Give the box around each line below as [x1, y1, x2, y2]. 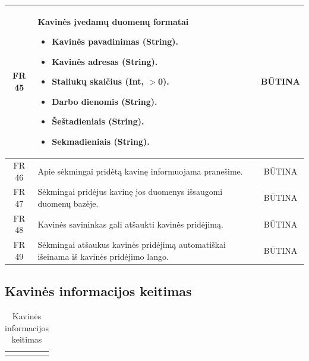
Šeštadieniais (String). [52, 115, 144, 127]
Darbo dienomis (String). [52, 95, 157, 107]
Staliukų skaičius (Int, [52, 75, 144, 88]
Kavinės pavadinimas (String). [52, 35, 179, 48]
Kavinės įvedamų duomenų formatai [37, 15, 189, 27]
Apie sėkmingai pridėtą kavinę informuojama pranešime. [37, 164, 243, 177]
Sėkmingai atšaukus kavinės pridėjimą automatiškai [37, 238, 226, 251]
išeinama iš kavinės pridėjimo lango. [37, 250, 169, 262]
